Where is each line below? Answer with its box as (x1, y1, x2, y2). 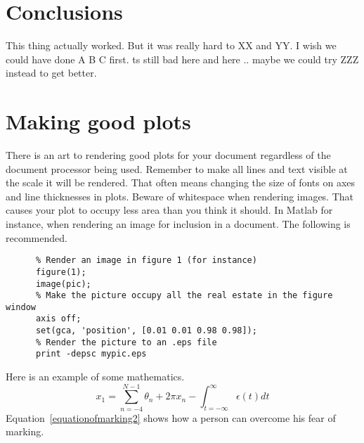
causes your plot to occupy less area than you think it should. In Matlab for (6, 203, 333, 217)
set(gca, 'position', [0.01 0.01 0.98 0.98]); (35, 326, 257, 336)
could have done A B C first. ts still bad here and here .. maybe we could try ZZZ (6, 51, 359, 66)
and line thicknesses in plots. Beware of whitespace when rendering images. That (6, 188, 354, 203)
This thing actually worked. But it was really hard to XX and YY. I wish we (6, 38, 337, 53)
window (6, 302, 36, 312)
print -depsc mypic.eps (35, 349, 147, 359)
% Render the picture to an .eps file (35, 337, 217, 347)
